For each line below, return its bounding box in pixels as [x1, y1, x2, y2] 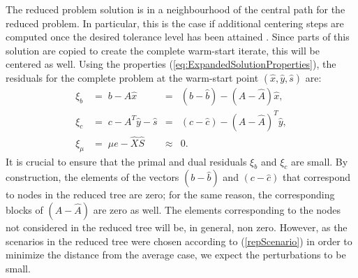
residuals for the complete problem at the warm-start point [6, 70, 259, 85]
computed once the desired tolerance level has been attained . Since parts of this [6, 29, 350, 44]
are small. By [290, 154, 348, 168]
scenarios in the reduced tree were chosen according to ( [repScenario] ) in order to [6, 233, 352, 248]
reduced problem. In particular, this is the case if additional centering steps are [6, 15, 344, 30]
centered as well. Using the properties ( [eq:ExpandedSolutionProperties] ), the [6, 57, 336, 71]
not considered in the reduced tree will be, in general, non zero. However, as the [6, 219, 348, 234]
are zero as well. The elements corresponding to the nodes [93, 202, 341, 217]
